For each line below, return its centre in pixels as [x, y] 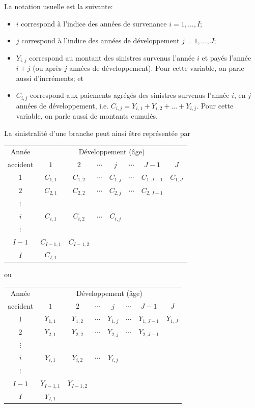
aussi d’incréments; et [50, 78]
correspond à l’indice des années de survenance [94, 23]
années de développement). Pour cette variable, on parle [157, 68]
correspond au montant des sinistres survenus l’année [112, 57]
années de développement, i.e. [62, 105]
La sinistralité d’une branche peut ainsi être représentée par [97, 133]
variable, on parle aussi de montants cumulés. [87, 116]
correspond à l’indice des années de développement [101, 40]
